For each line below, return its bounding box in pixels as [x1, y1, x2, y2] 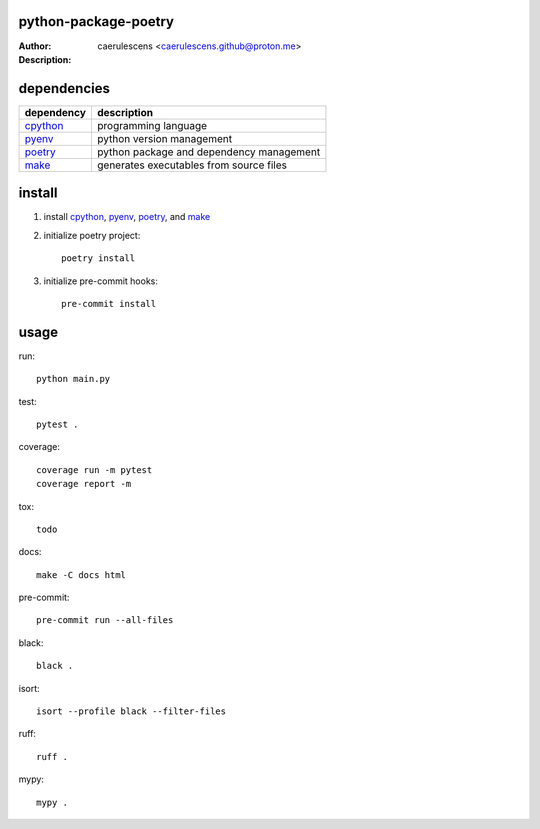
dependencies [18, 80, 110, 97]
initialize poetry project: [43, 229, 141, 241]
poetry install [61, 253, 136, 264]
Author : [18, 40, 52, 52]
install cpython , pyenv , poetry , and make [43, 211, 211, 223]
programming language [96, 118, 208, 132]
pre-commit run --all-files [36, 615, 174, 626]
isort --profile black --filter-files [36, 706, 227, 717]
